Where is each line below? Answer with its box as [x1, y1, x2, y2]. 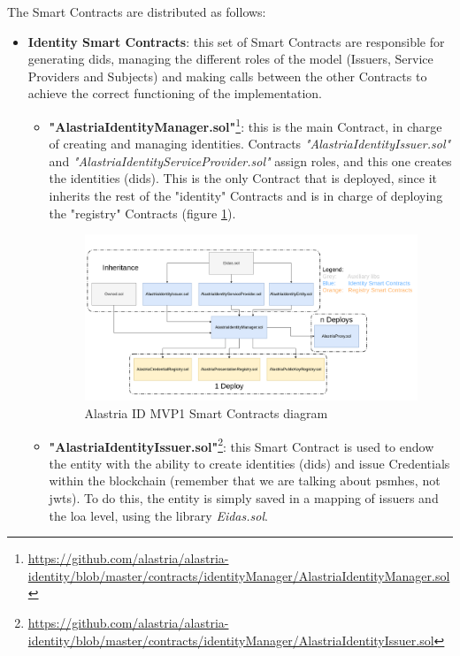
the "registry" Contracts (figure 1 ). [49, 203, 236, 222]
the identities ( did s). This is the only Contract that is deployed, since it [49, 169, 437, 187]
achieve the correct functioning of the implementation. [27, 84, 322, 103]
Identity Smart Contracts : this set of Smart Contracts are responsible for [27, 32, 445, 50]
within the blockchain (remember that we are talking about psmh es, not [49, 471, 441, 490]
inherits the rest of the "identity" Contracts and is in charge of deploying [49, 187, 443, 204]
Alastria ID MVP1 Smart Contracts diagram [84, 403, 328, 422]
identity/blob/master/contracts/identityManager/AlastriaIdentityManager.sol [27, 566, 450, 584]
